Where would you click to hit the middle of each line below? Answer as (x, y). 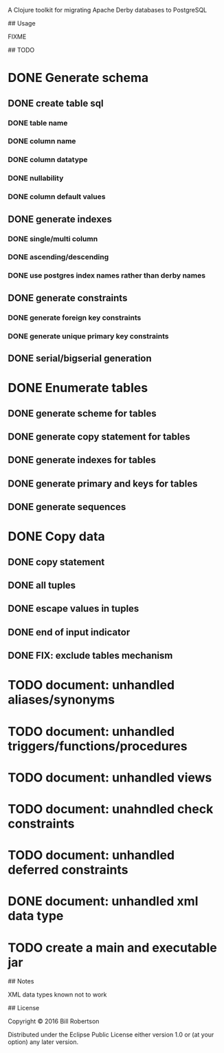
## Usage (22, 23)
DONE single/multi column (53, 238)
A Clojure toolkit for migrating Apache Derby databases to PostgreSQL (108, 10)
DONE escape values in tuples (74, 609)
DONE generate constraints (68, 298)
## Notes (21, 981)
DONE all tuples (42, 585)
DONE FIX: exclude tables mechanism (90, 656)
